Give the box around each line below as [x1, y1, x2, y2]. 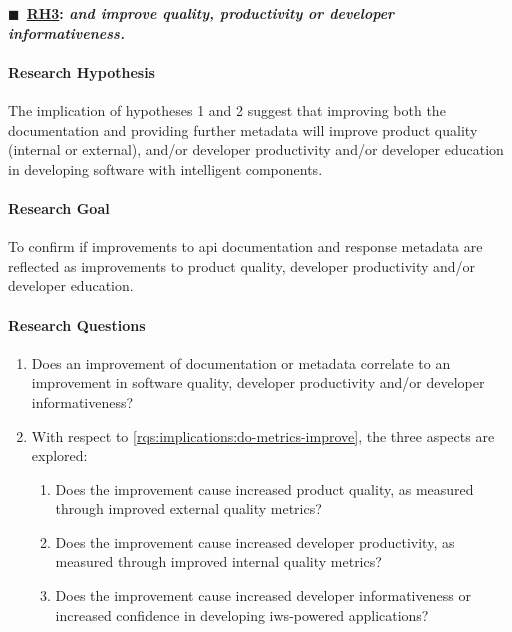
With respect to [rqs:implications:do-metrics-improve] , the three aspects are [31, 425, 495, 446]
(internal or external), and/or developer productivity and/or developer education [8, 139, 504, 160]
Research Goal [8, 197, 110, 218]
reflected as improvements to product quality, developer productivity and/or [8, 255, 476, 276]
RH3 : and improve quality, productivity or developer [26, 3, 395, 23]
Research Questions [8, 314, 146, 335]
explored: [31, 445, 88, 466]
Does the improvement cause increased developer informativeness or [55, 585, 471, 606]
